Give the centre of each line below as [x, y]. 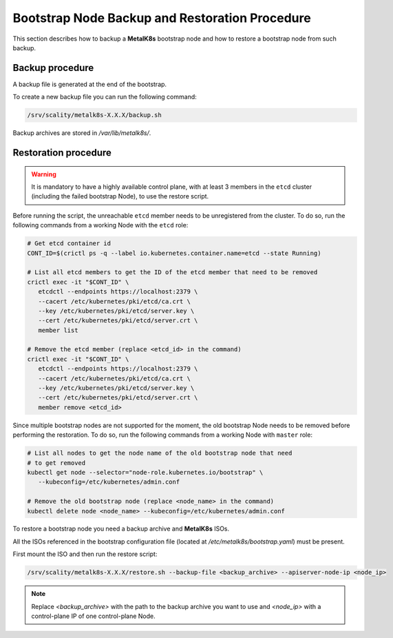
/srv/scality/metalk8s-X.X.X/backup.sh [94, 115]
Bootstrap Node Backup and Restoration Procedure [162, 18]
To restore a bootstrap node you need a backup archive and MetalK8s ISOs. [121, 529]
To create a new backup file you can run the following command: [105, 97]
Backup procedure [53, 68]
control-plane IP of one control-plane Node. [94, 616]
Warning [44, 174]
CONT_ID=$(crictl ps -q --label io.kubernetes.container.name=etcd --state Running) [174, 253]
